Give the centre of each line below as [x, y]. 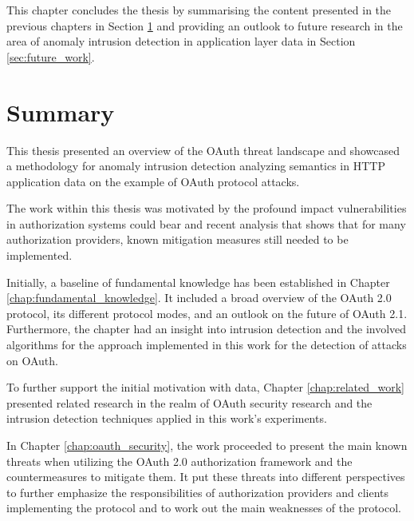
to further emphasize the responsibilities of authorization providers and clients [198, 492]
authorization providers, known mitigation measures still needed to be [177, 239]
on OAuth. [32, 360]
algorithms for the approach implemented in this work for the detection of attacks [207, 345]
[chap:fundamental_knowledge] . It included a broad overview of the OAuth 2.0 [199, 298]
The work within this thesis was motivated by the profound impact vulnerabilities [207, 208]
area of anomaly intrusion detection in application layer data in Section [181, 41]
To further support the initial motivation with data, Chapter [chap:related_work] [205, 387]
